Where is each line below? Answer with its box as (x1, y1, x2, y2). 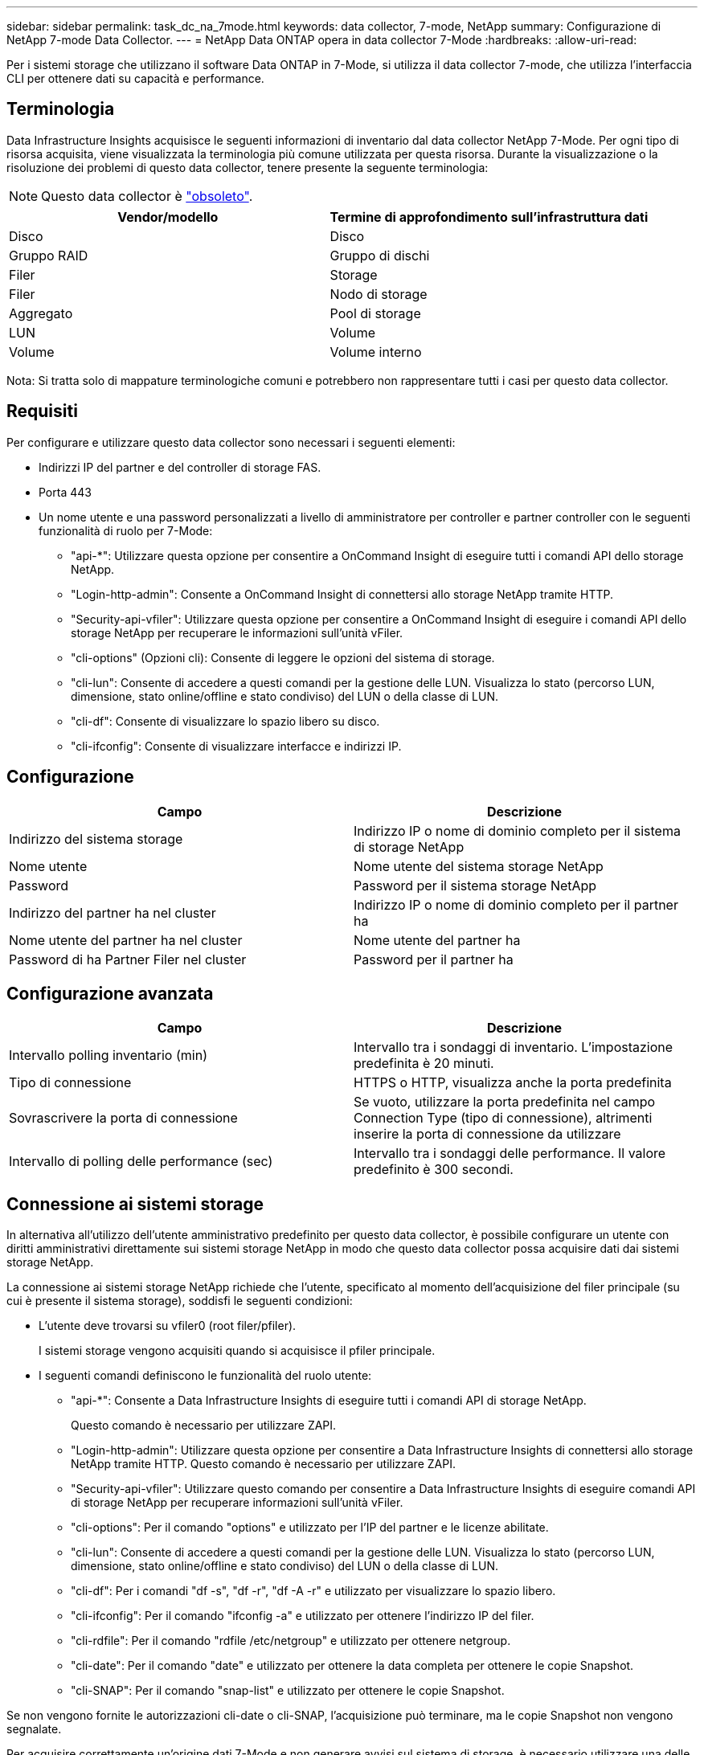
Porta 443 (39, 485, 92, 499)
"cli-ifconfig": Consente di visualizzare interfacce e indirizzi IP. (71, 738, 402, 753)
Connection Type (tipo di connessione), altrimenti (354, 1110, 653, 1127)
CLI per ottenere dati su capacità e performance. (6, 72, 264, 85)
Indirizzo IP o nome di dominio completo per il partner (354, 896, 678, 913)
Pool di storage (329, 305, 421, 321)
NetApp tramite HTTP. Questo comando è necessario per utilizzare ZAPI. (71, 1457, 456, 1471)
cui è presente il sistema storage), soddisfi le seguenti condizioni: (6, 1294, 353, 1308)
